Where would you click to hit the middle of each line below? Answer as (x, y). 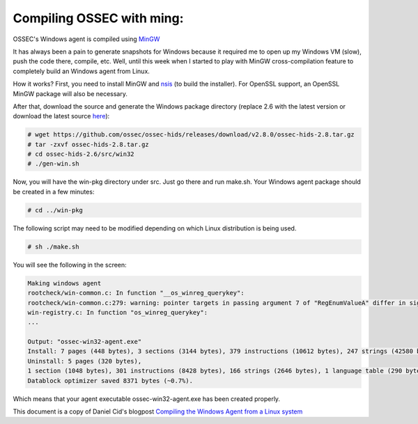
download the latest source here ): (61, 116)
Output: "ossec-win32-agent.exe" (85, 342)
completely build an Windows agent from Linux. (81, 71)
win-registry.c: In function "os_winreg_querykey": (118, 312)
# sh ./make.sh (53, 246)
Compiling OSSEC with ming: (98, 18)
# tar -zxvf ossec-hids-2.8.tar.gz (88, 144)
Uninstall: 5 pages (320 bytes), (85, 361)
